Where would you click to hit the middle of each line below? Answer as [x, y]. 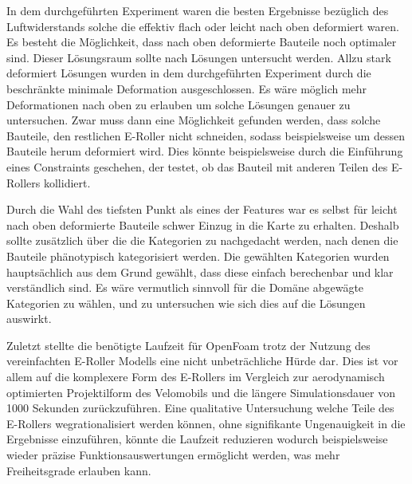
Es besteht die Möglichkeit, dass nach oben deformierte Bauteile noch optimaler [202, 42]
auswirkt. [29, 319]
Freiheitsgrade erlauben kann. [79, 470]
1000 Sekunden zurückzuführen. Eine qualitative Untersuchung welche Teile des [200, 408]
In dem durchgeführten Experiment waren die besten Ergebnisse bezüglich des [198, 10]
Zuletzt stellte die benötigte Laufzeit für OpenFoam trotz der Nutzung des [188, 345]
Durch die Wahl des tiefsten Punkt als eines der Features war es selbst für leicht [202, 209]
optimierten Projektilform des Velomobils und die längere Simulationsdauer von [201, 392]
